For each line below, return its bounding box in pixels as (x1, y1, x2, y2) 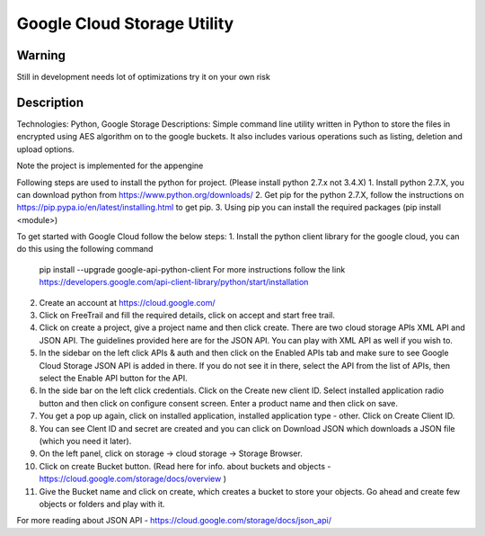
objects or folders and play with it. (39, 498, 165, 509)
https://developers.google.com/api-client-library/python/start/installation (39, 277, 309, 288)
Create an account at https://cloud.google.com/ (39, 297, 216, 308)
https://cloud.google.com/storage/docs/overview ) (39, 473, 227, 485)
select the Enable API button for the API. (39, 373, 188, 383)
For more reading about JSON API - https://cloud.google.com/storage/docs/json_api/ (16, 515, 332, 526)
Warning (16, 48, 66, 63)
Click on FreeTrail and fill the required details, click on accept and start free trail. (39, 310, 336, 321)
